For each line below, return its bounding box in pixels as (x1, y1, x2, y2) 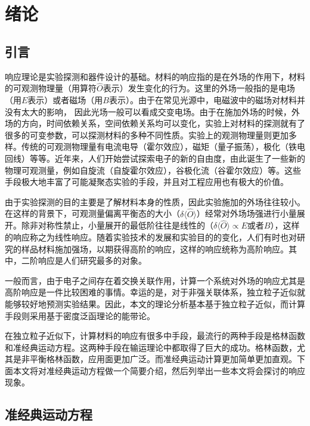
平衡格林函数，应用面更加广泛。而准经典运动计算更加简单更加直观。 (29, 353, 297, 365)
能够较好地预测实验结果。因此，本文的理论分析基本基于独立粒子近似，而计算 (5, 297, 305, 310)
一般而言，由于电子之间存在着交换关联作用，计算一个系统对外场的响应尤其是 (5, 274, 305, 286)
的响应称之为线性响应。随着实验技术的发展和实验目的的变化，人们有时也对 (5, 230, 297, 243)
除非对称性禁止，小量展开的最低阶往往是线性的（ (21, 219, 213, 231)
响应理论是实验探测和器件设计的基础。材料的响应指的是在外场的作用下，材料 (5, 70, 305, 82)
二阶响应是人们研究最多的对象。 (21, 254, 147, 267)
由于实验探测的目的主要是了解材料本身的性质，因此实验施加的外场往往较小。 (5, 195, 305, 208)
